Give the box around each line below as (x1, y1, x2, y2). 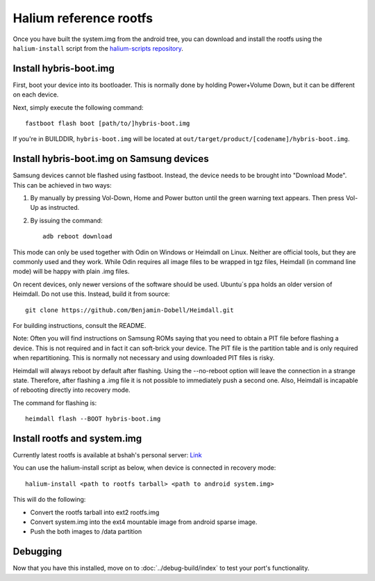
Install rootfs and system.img (12, 432, 142, 444)
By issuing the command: (30, 216, 103, 224)
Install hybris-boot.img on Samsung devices (12, 153, 209, 165)
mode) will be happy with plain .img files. (12, 268, 130, 276)
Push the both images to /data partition (30, 527, 142, 536)
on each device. (12, 90, 59, 99)
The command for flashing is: (12, 398, 97, 407)
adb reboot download (42, 233, 112, 240)
